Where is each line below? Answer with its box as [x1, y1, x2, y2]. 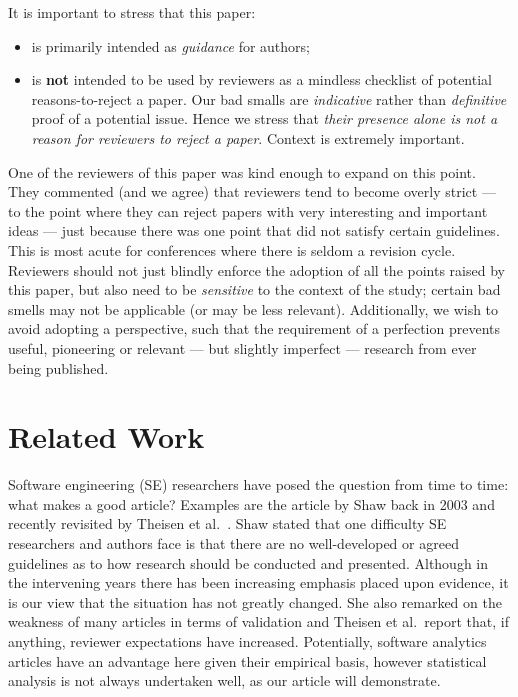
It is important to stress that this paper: [8, 2, 256, 22]
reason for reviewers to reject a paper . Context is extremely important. [31, 127, 465, 148]
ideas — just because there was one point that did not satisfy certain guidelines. [8, 220, 500, 241]
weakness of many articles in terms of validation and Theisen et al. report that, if [8, 611, 510, 632]
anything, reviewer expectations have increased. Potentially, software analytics [8, 630, 487, 651]
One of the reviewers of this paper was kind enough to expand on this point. [8, 161, 476, 182]
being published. [8, 357, 109, 378]
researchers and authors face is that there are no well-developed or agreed [8, 533, 459, 553]
